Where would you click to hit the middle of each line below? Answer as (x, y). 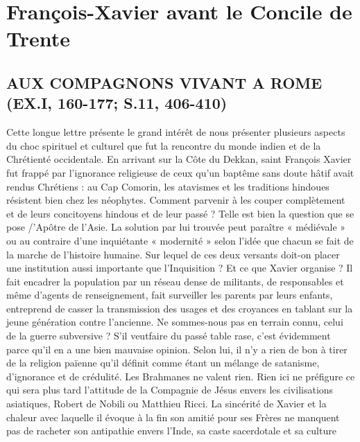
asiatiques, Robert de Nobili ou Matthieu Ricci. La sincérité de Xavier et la (166, 404)
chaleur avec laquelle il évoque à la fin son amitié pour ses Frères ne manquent (173, 417)
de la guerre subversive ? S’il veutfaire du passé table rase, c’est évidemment (169, 336)
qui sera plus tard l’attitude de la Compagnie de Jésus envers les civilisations (170, 390)
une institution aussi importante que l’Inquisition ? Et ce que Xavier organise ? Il (180, 268)
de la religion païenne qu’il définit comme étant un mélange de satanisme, (163, 363)
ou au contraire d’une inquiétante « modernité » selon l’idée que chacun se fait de (180, 240)
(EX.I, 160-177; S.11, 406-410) (117, 103)
